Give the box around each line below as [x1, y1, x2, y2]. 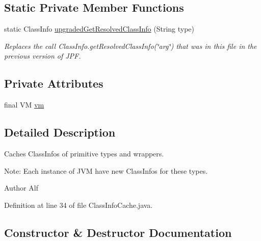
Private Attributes [4, 75, 103, 91]
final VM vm [4, 99, 44, 110]
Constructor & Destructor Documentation [4, 224, 232, 240]
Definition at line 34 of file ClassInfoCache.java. [4, 199, 153, 210]
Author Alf [4, 182, 38, 193]
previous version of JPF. [4, 50, 81, 61]
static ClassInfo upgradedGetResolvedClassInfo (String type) [4, 23, 195, 34]
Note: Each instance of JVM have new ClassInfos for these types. [4, 165, 208, 176]
